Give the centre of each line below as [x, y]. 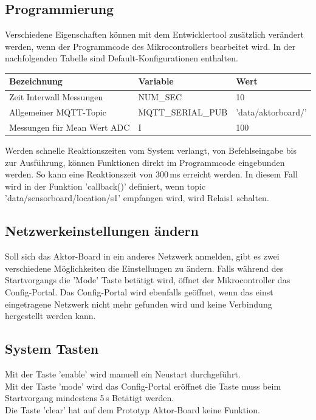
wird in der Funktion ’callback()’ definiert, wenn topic [105, 186]
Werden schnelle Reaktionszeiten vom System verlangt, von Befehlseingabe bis [151, 150]
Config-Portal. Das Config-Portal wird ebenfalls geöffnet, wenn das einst [139, 292]
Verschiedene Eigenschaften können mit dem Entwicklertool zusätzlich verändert [154, 34]
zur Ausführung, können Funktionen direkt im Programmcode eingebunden [145, 162]
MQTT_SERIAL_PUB [183, 112]
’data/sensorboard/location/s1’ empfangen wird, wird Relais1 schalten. [137, 198]
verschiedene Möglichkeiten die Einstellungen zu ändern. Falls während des [144, 268]
